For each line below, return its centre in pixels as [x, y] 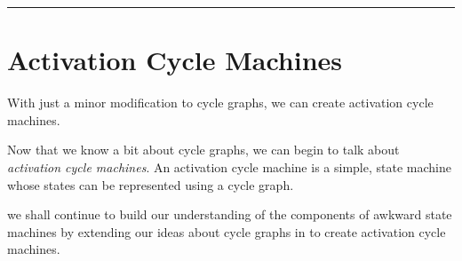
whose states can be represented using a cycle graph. [151, 184]
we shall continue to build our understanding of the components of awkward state [230, 214]
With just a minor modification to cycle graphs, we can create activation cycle [220, 103]
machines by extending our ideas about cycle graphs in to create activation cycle [227, 231]
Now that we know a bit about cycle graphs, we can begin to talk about [203, 150]
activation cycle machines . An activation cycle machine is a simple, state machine [229, 166]
